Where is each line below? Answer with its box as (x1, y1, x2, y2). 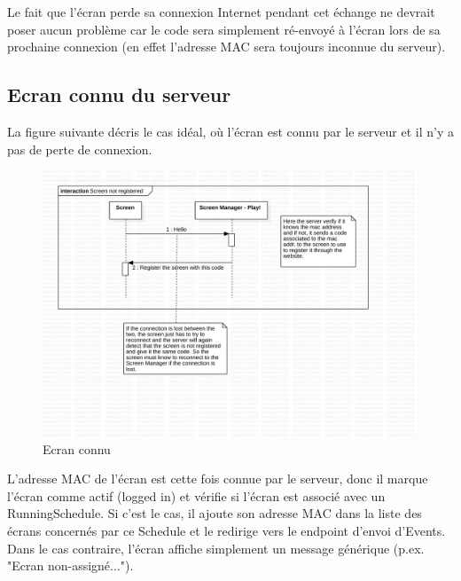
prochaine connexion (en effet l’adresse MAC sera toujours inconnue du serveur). (7, 37, 446, 56)
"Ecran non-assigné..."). (7, 556, 134, 575)
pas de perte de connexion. (7, 139, 152, 158)
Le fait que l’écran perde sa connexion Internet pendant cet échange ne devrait (7, 3, 435, 20)
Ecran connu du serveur (7, 81, 231, 108)
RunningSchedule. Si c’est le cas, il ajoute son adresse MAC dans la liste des (7, 504, 422, 522)
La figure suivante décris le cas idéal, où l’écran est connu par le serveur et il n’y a (7, 122, 454, 140)
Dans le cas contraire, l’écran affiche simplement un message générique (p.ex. (7, 538, 425, 557)
